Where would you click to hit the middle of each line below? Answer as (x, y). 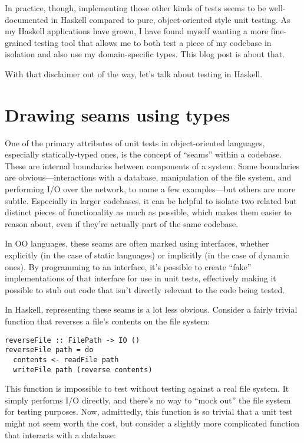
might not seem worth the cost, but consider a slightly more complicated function (152, 423)
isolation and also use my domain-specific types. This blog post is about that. (145, 54)
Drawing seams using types (118, 114)
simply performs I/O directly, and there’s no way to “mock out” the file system (148, 400)
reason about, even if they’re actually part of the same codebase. (122, 223)
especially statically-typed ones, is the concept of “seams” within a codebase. (143, 154)
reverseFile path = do (49, 350)
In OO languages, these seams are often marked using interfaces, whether (137, 243)
